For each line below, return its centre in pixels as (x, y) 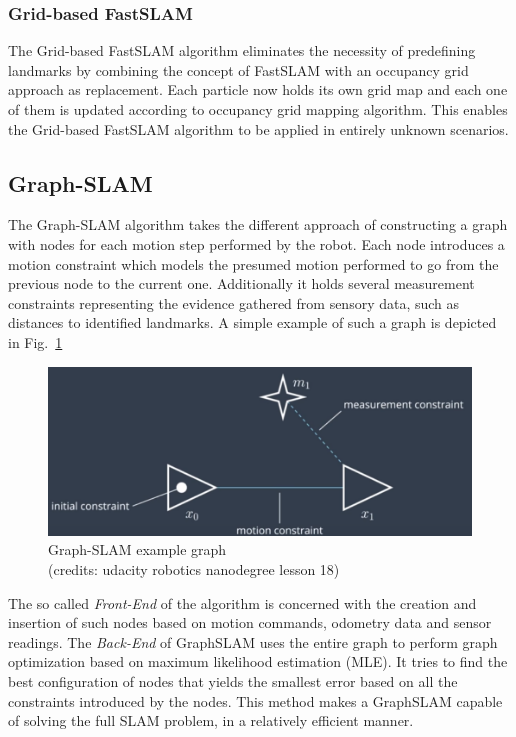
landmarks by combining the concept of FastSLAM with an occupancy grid (238, 69)
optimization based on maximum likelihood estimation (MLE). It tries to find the (258, 661)
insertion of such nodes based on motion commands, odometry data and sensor (250, 622)
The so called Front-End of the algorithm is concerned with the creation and (242, 602)
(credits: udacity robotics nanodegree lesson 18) (194, 568)
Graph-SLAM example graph (137, 549)
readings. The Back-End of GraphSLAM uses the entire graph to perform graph (253, 641)
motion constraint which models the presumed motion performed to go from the (253, 263)
